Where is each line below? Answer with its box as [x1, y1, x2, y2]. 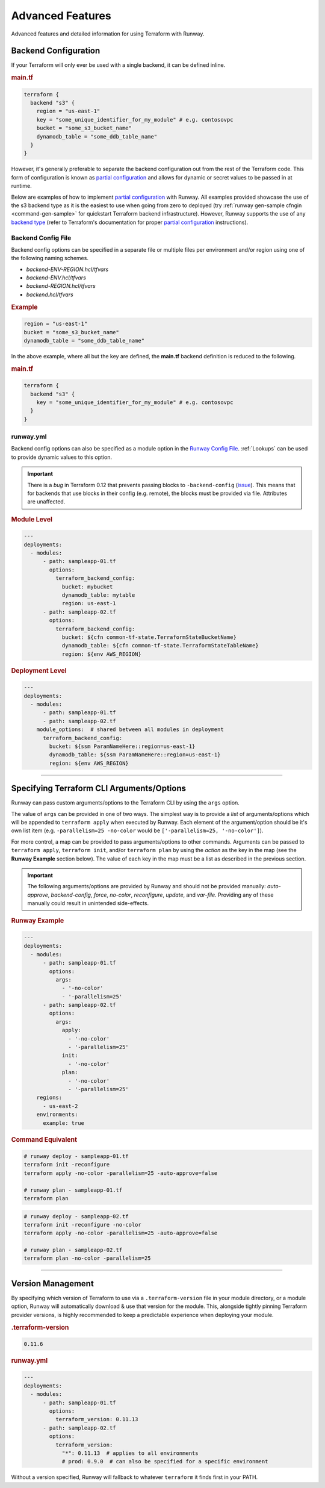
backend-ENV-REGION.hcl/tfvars [26, 266, 109, 273]
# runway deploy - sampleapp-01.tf [23, 1153, 129, 1159]
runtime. [11, 182, 32, 190]
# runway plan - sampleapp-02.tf [23, 1247, 123, 1254]
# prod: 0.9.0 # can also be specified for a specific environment [61, 1458, 268, 1465]
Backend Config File [11, 234, 72, 242]
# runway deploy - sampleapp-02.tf [23, 1213, 129, 1219]
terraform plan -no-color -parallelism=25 [23, 1255, 151, 1262]
